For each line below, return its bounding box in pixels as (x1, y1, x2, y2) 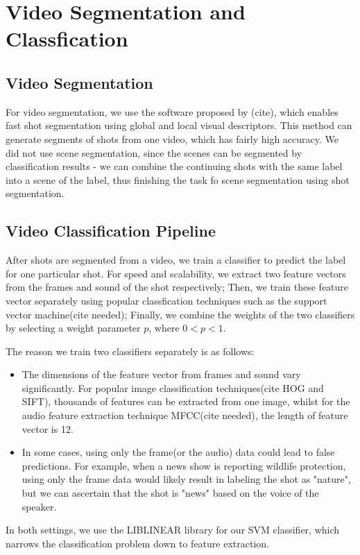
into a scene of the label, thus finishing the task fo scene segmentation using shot (6, 172, 350, 187)
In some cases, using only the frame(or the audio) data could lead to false (22, 445, 335, 459)
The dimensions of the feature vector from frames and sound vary (22, 367, 301, 382)
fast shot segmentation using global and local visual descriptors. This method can (6, 118, 352, 133)
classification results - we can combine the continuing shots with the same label (6, 159, 343, 173)
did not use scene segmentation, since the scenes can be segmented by (6, 145, 302, 160)
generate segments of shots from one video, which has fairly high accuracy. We (6, 131, 339, 146)
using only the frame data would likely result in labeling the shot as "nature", (22, 472, 351, 486)
